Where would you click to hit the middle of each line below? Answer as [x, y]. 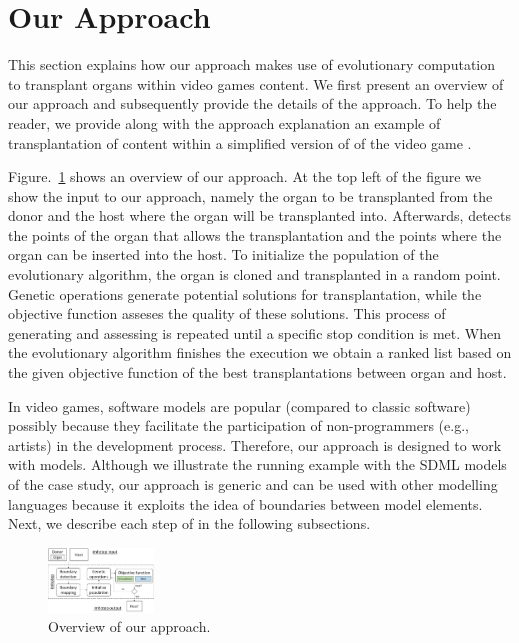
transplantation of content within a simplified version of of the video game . [240, 142]
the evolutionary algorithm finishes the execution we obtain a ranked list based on [260, 352]
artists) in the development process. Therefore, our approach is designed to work [255, 444]
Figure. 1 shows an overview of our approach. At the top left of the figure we [245, 176]
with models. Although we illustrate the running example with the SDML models [257, 464]
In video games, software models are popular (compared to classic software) [239, 405]
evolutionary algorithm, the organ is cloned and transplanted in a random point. [254, 274]
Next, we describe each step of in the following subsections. [189, 523]
